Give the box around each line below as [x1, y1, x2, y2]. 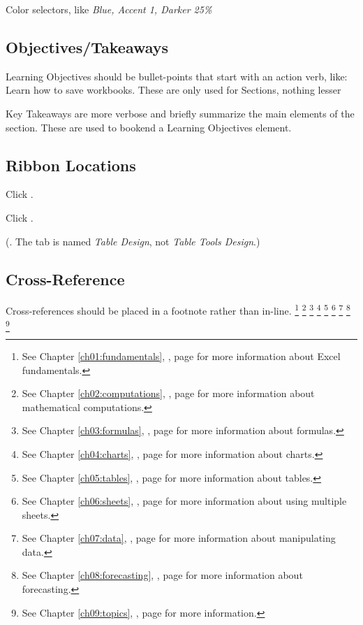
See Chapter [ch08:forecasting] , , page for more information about [22, 568, 303, 582]
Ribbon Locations [6, 154, 136, 175]
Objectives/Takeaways [6, 36, 169, 57]
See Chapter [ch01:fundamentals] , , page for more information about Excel [22, 348, 341, 363]
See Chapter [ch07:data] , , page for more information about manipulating [22, 531, 336, 545]
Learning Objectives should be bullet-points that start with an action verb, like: [6, 69, 348, 83]
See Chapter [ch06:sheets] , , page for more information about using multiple [22, 494, 347, 508]
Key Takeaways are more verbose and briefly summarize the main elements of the [6, 106, 355, 120]
